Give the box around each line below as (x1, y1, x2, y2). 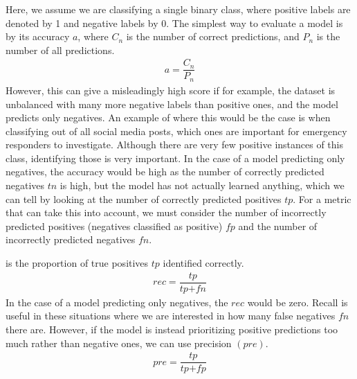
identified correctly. (163, 256, 244, 270)
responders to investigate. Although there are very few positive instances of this (6, 137, 343, 152)
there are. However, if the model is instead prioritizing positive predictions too (6, 321, 338, 336)
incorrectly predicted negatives (6, 232, 136, 247)
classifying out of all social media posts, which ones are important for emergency (6, 123, 347, 138)
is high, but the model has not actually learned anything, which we (59, 178, 345, 193)
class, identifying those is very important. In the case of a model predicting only (6, 150, 345, 165)
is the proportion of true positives (6, 256, 149, 270)
